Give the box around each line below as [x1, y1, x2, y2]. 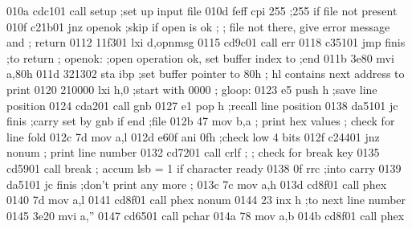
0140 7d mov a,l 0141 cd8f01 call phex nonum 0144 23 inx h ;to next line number [6, 191, 406, 208]
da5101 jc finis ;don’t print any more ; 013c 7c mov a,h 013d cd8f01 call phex [6, 175, 387, 192]
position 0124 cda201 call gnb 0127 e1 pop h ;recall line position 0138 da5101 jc [6, 96, 398, 113]
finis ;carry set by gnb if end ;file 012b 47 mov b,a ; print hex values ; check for [6, 112, 395, 129]
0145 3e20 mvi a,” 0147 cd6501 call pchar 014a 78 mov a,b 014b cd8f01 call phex [6, 207, 405, 223]
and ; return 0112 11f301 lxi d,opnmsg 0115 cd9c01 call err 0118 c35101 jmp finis [6, 34, 406, 51]
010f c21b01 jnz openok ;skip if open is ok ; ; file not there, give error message [6, 18, 390, 35]
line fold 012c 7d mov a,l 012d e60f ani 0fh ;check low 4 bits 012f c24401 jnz [6, 128, 380, 145]
